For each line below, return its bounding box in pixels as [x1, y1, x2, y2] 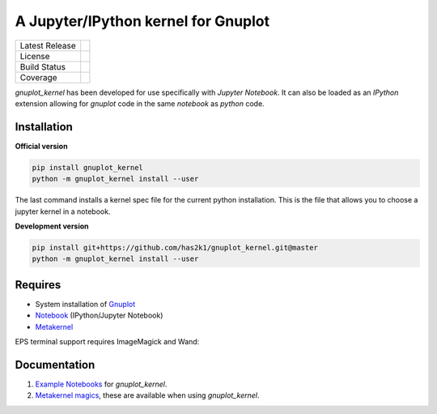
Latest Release [19, 40, 76, 51]
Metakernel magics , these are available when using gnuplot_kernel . [35, 391, 260, 400]
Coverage [19, 71, 57, 83]
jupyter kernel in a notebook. [15, 207, 111, 216]
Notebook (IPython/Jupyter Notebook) [35, 310, 163, 320]
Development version [15, 221, 89, 231]
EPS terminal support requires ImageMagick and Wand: [15, 337, 200, 347]
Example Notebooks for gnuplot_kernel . [35, 379, 168, 389]
